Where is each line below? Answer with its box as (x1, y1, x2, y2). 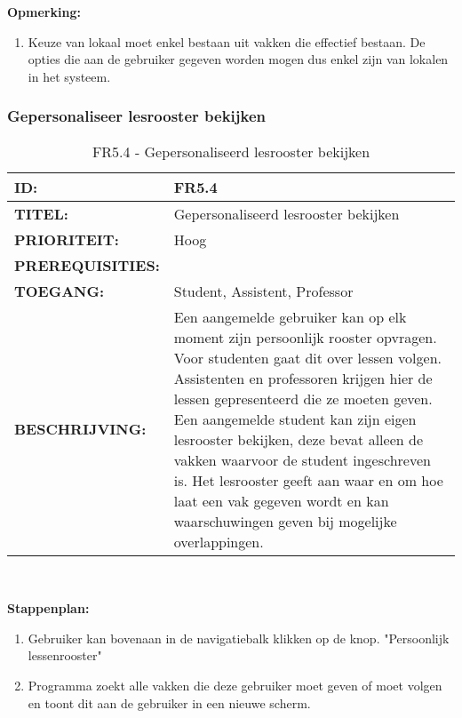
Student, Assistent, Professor (173, 280, 354, 301)
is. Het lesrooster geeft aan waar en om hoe (173, 469, 443, 491)
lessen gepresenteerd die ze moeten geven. (173, 387, 433, 409)
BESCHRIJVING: (14, 419, 147, 440)
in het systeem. (28, 67, 111, 85)
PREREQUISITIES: (14, 254, 160, 275)
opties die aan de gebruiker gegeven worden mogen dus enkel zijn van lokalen (28, 50, 449, 68)
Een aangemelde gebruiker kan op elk (173, 306, 407, 327)
